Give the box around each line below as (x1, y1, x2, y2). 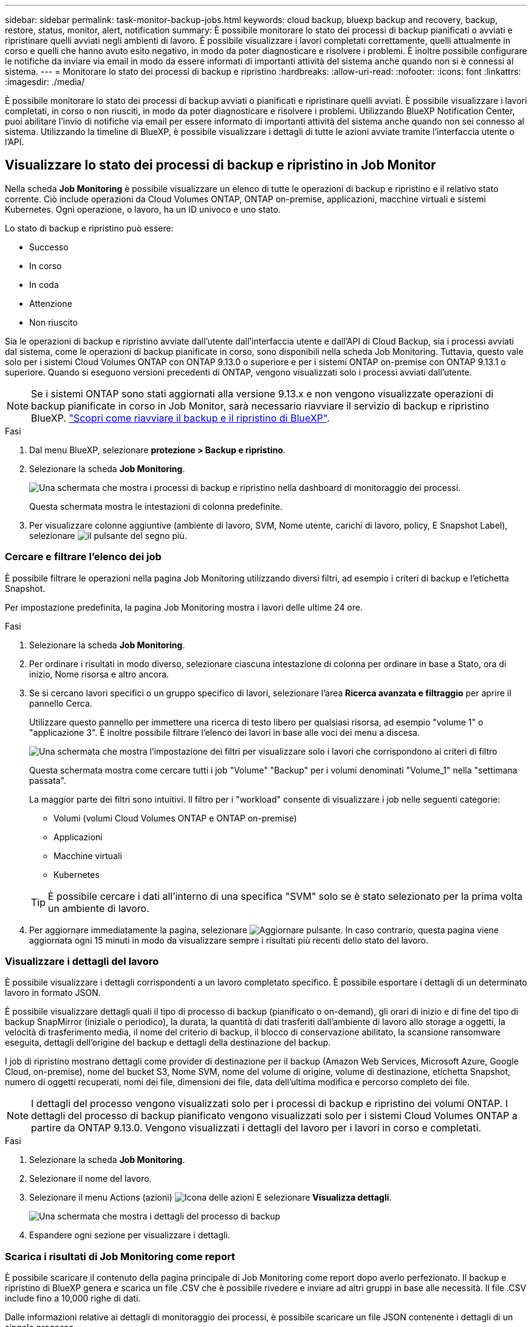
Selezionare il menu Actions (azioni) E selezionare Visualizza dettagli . (29, 1192, 392, 1203)
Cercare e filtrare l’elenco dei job (5, 550, 162, 563)
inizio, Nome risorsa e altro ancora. (29, 668, 169, 679)
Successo (29, 241, 69, 252)
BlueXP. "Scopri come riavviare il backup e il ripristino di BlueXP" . (31, 411, 330, 424)
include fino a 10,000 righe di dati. (5, 1293, 141, 1304)
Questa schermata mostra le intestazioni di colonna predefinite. (29, 501, 283, 512)
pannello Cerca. (29, 698, 92, 708)
